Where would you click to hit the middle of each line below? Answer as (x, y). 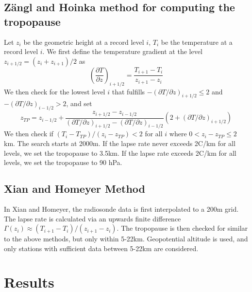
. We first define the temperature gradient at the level (122, 51)
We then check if (29, 134)
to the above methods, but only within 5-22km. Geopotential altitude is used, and (126, 239)
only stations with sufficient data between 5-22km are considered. (101, 248)
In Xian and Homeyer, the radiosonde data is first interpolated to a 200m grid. (121, 209)
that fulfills (128, 91)
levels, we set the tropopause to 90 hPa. (63, 162)
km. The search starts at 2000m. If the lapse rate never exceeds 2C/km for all (120, 143)
